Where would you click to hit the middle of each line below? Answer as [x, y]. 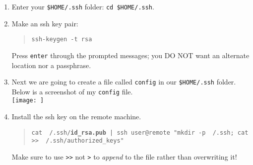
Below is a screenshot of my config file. [72, 91]
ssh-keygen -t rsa [62, 40]
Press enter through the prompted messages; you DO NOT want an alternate [130, 55]
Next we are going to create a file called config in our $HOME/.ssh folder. [124, 82]
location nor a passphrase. [51, 65]
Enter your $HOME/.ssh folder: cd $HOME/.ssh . [83, 6]
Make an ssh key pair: [45, 23]
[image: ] [28, 101]
